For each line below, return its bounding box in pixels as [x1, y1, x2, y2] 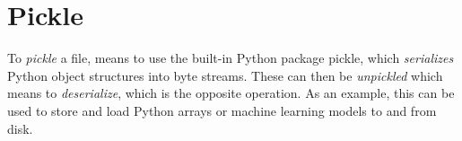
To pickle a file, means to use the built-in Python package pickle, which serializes [7, 48, 454, 67]
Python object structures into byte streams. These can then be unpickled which [7, 66, 443, 84]
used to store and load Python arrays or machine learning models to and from [7, 101, 437, 119]
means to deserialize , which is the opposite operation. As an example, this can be [7, 84, 455, 102]
